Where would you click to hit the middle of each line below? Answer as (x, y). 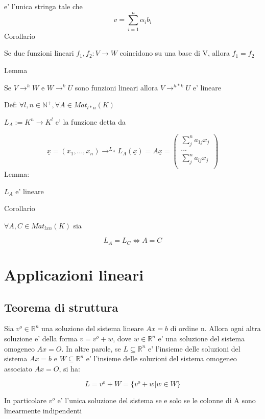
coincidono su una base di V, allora (175, 53)
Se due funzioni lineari (39, 53)
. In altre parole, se (91, 348)
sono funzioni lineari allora (116, 87)
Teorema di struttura (61, 307)
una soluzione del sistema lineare (93, 328)
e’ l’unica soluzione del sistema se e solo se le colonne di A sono (156, 400)
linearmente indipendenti (43, 411)
